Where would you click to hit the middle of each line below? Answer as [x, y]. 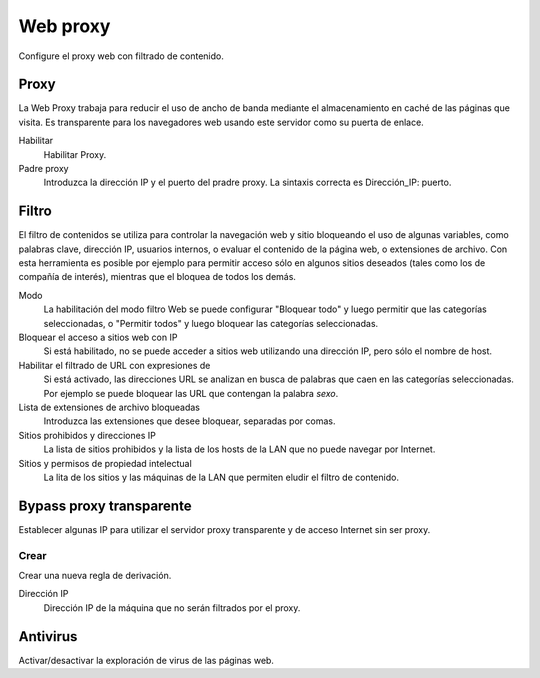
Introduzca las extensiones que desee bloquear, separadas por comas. [189, 421]
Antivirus [48, 636]
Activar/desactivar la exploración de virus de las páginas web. [146, 660]
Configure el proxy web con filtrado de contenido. [121, 56]
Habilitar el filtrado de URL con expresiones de [114, 365]
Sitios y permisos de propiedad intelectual [105, 463]
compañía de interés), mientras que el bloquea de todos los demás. [157, 277]
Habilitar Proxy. [75, 154]
